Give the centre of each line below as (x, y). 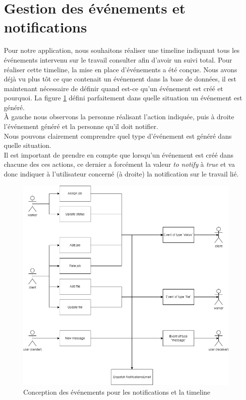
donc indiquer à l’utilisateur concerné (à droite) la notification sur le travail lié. (121, 174)
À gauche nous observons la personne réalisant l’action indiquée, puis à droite (119, 117)
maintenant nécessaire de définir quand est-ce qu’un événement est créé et (114, 88)
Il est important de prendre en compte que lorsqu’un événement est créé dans (119, 154)
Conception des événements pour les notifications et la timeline (117, 392)
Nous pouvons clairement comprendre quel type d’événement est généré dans (118, 136)
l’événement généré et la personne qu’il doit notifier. (81, 126)
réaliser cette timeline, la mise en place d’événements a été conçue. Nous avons (121, 69)
